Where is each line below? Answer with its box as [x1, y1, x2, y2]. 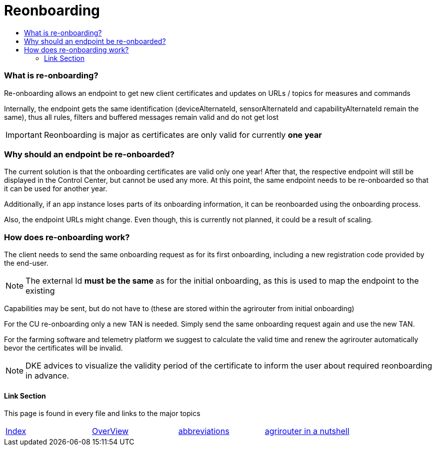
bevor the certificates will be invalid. [4, 344, 123, 352]
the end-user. [4, 259, 48, 267]
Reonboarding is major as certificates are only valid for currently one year [43, 129, 322, 140]
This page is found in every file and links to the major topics [4, 409, 200, 418]
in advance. [25, 371, 69, 381]
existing [25, 286, 55, 296]
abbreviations [178, 426, 229, 437]
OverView [91, 426, 129, 437]
